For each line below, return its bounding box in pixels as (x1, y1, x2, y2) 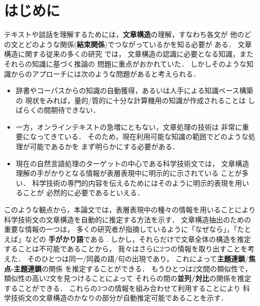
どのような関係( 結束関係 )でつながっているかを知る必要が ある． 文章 (24, 39, 252, 49)
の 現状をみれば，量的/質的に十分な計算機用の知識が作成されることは (15, 95, 246, 105)
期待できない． (50, 105, 100, 115)
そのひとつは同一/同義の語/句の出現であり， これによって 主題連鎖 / (27, 253, 249, 263)
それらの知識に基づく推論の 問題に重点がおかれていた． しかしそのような (4, 58, 246, 69)
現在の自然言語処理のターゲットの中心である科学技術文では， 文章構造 (15, 158, 249, 168)
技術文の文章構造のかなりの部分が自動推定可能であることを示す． (10, 292, 228, 303)
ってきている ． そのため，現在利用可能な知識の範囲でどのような (36, 131, 248, 142)
